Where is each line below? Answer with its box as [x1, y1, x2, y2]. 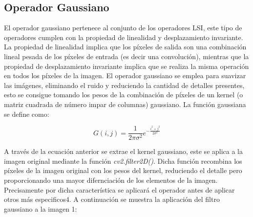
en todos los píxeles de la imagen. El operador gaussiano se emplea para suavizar [4, 70, 246, 81]
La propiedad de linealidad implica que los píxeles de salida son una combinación [4, 42, 247, 52]
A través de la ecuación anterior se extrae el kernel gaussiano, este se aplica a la [4, 146, 243, 156]
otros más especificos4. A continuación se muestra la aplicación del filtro [4, 194, 220, 204]
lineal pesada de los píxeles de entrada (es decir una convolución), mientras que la [4, 51, 249, 61]
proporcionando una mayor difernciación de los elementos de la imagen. [4, 174, 218, 185]
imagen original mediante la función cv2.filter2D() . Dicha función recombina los [4, 155, 242, 166]
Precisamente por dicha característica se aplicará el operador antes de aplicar [4, 184, 235, 195]
